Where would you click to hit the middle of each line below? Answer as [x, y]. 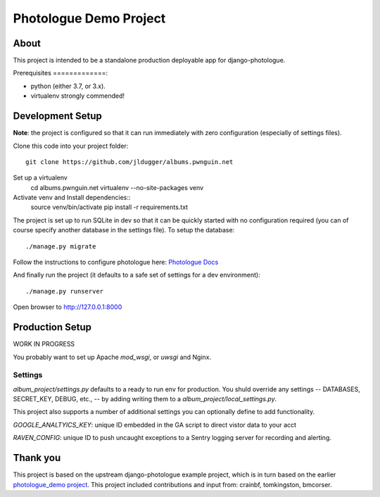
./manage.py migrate [61, 246]
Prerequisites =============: [61, 73]
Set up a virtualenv [40, 178]
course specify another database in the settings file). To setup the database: [124, 230]
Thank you [37, 458]
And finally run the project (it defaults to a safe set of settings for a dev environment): [137, 275]
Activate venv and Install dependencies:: [72, 198]
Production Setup [52, 327]
